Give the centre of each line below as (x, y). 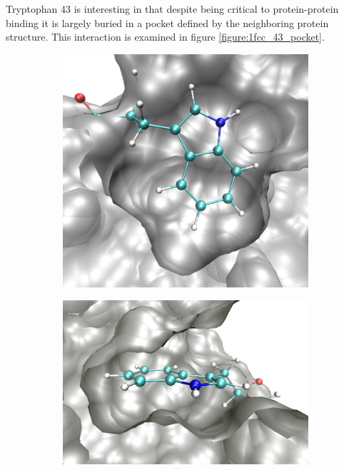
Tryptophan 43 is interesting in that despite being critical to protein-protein (172, 9)
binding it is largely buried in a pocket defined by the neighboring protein (167, 22)
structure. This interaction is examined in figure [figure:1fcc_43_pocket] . (165, 37)
